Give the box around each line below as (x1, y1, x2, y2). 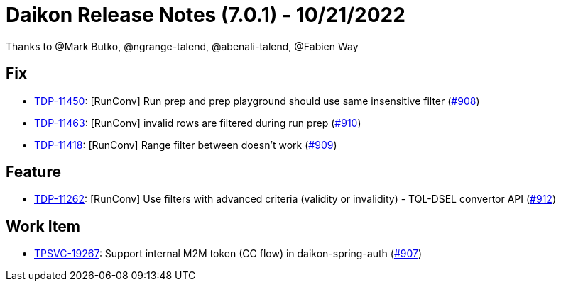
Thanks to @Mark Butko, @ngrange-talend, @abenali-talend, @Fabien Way (6, 40, 359, 52)
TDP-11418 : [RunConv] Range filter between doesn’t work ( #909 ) (34, 138, 337, 151)
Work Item (6, 217, 81, 235)
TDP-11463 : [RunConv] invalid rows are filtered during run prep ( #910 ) (34, 116, 361, 129)
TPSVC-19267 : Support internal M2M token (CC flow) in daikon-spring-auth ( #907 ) (34, 247, 423, 260)
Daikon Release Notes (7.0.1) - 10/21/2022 (6, 3, 405, 27)
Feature (6, 163, 61, 181)
